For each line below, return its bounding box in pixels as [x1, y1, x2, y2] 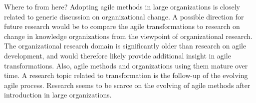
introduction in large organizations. [4, 89, 112, 100]
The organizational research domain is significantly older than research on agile [4, 40, 247, 51]
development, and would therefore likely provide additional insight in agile [4, 50, 231, 60]
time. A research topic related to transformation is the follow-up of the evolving [4, 70, 248, 80]
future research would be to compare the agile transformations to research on [4, 21, 240, 31]
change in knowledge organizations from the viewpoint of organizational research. [4, 30, 253, 41]
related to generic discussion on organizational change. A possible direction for [4, 11, 244, 21]
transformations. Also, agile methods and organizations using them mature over [4, 60, 248, 70]
